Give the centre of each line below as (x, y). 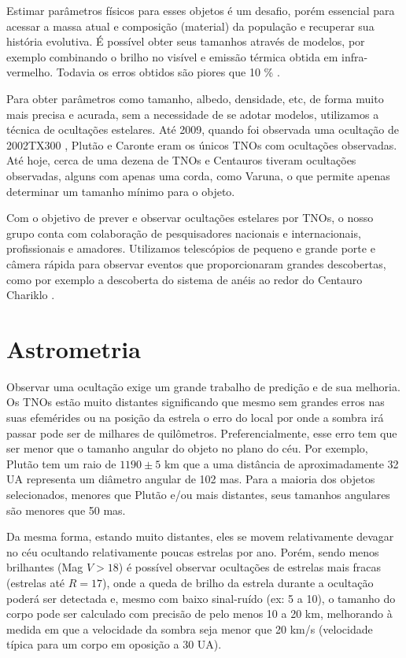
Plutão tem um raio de (61, 463)
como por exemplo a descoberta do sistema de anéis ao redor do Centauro (185, 279)
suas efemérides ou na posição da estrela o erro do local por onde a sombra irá (195, 417)
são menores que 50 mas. (66, 510)
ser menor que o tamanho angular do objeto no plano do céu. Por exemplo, (187, 448)
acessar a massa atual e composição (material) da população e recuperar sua (190, 26)
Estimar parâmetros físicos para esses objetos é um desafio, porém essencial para (201, 10)
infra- (355, 56)
